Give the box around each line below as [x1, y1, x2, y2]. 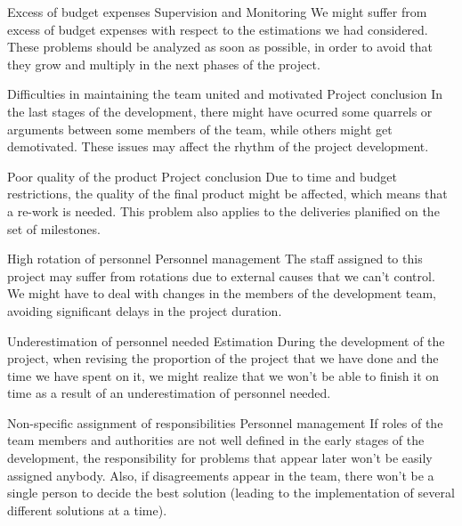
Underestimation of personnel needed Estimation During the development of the [7, 331, 445, 350]
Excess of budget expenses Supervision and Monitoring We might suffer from [7, 3, 427, 20]
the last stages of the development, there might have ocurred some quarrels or [7, 101, 433, 120]
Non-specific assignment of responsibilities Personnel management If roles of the [7, 413, 443, 432]
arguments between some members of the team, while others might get [7, 119, 393, 138]
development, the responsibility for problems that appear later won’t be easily [7, 449, 433, 467]
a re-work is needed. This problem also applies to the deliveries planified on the [7, 201, 440, 220]
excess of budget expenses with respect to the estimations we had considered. [7, 20, 428, 38]
